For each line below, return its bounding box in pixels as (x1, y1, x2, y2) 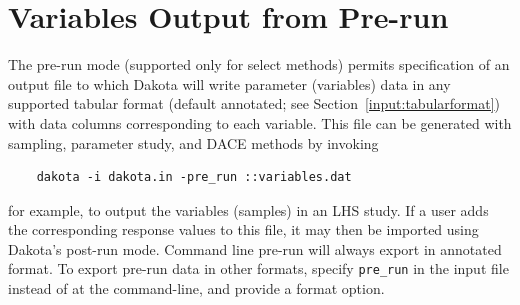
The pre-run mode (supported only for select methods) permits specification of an (8, 54, 510, 75)
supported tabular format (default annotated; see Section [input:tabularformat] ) (8, 93, 501, 114)
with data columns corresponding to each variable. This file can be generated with (8, 112, 512, 133)
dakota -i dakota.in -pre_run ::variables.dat (36, 170, 352, 185)
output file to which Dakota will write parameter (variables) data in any (8, 73, 451, 94)
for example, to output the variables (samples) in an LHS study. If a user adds (8, 199, 489, 220)
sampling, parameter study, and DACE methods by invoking (8, 132, 379, 153)
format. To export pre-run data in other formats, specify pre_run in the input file (8, 258, 509, 279)
